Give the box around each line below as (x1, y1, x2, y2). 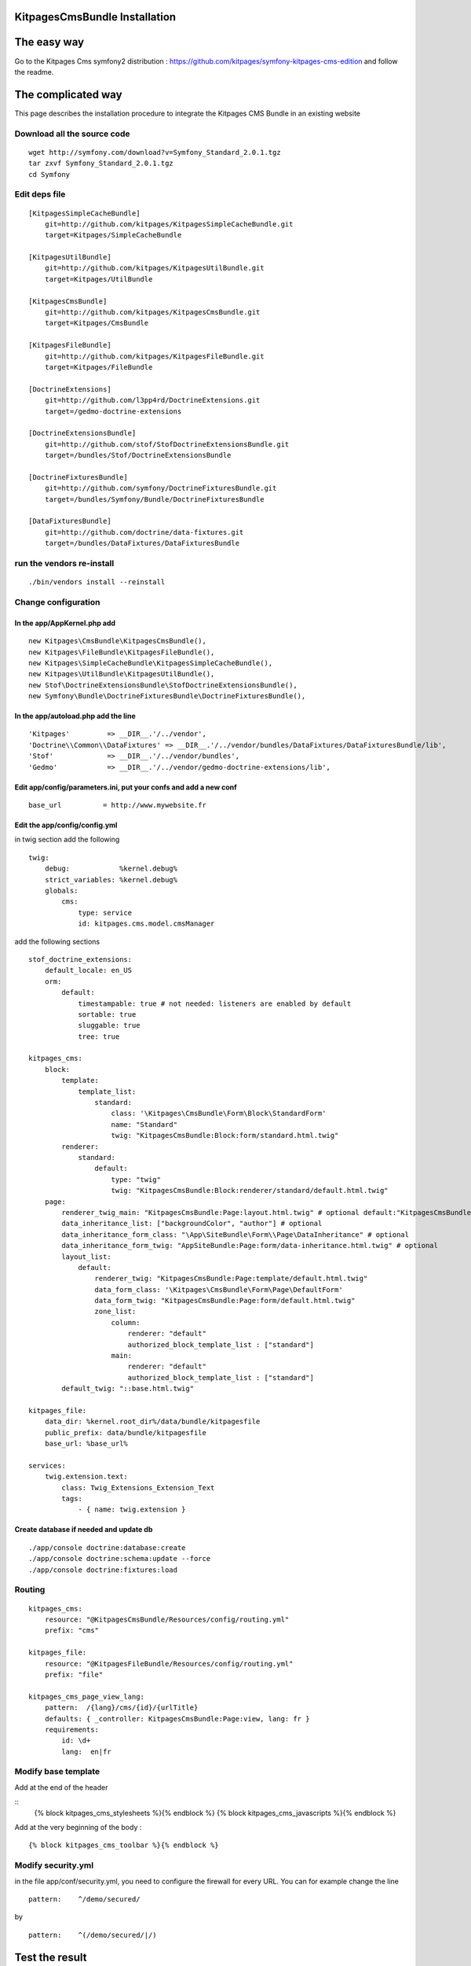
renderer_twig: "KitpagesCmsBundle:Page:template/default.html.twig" (94, 1274, 368, 1283)
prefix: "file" (44, 1670, 104, 1679)
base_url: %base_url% (44, 1439, 129, 1449)
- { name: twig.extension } (78, 1505, 186, 1514)
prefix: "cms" (44, 1626, 100, 1635)
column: (111, 1318, 141, 1327)
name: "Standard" (111, 1120, 178, 1128)
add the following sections (14, 937, 100, 946)
